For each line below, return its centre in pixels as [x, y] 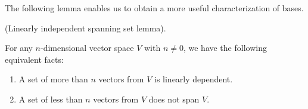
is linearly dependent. [194, 79]
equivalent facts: [34, 59]
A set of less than [51, 99]
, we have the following [225, 48]
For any [19, 48]
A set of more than [53, 79]
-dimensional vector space [87, 48]
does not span [174, 99]
